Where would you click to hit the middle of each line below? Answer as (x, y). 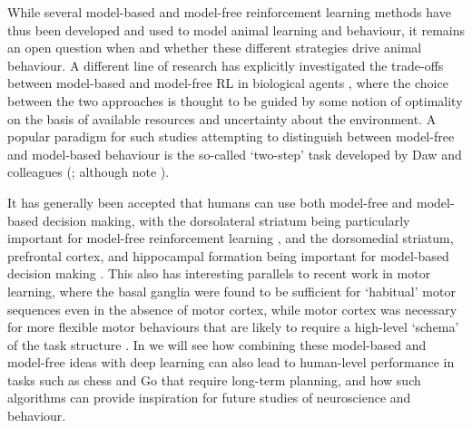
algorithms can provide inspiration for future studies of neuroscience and (209, 398)
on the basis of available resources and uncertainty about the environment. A (222, 118)
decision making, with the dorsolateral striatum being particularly (226, 220)
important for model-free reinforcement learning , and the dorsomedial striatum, (231, 238)
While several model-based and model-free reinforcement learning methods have (229, 12)
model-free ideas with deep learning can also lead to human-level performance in (231, 362)
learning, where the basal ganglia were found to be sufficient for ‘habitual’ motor (231, 291)
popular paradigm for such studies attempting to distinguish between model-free (231, 136)
